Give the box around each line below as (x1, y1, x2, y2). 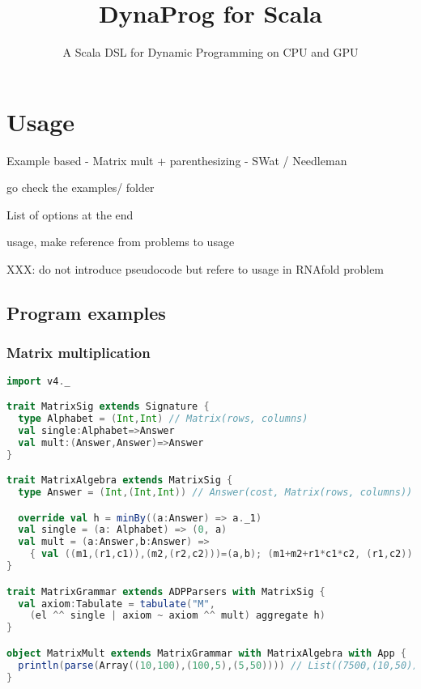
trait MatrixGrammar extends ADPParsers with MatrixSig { (6, 585, 325, 598)
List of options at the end (6, 206, 134, 223)
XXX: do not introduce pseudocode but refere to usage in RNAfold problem (6, 261, 385, 278)
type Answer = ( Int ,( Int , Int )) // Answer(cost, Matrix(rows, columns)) (18, 487, 413, 499)
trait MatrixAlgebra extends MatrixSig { (6, 474, 233, 487)
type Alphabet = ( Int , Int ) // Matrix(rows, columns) (18, 413, 308, 425)
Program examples (6, 300, 166, 325)
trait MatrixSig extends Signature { (6, 401, 210, 413)
